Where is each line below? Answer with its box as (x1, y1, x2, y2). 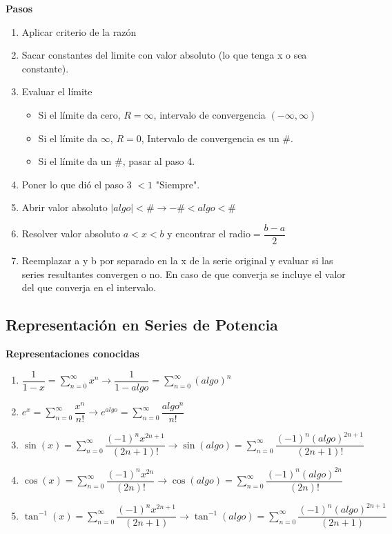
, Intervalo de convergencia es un (141, 130, 280, 145)
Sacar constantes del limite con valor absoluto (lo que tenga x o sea (21, 48, 307, 62)
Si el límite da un (38, 154, 112, 168)
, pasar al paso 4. (122, 154, 195, 168)
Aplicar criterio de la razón (21, 24, 137, 39)
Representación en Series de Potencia (6, 314, 278, 335)
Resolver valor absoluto (21, 226, 121, 241)
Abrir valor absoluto (21, 200, 108, 215)
